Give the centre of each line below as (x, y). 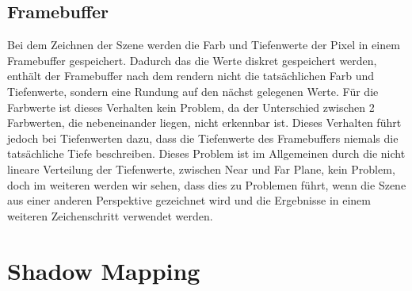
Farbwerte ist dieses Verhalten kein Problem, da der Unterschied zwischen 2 (191, 107)
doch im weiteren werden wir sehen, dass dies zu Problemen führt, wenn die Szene (207, 184)
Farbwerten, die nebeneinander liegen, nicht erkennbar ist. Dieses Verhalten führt (204, 123)
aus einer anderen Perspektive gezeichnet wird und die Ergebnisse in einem (189, 200)
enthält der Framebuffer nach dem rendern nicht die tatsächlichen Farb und (191, 76)
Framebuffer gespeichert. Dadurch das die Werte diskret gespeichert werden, (192, 60)
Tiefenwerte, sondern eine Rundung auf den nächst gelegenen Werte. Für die (193, 91)
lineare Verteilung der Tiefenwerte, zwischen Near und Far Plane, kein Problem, (201, 168)
